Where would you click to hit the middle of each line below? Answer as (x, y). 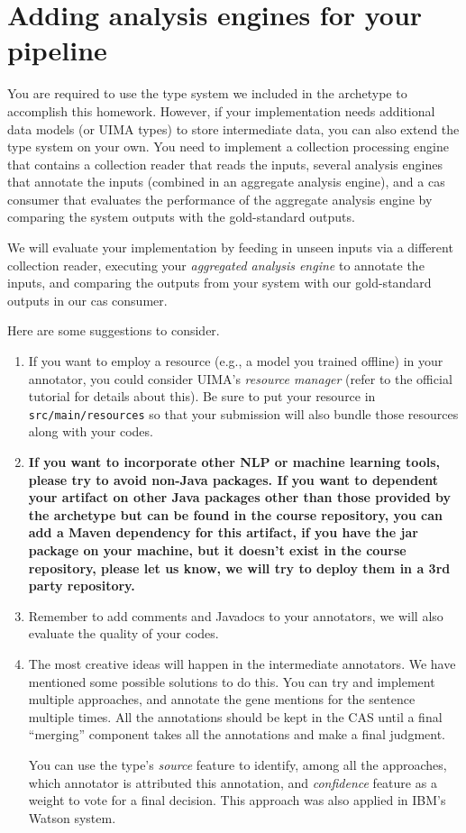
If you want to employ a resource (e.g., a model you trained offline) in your (236, 361)
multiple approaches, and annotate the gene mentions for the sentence (222, 699)
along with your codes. (91, 431)
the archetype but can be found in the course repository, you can (235, 514)
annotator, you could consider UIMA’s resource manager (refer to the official (240, 378)
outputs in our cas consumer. (87, 300)
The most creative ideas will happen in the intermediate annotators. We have (242, 664)
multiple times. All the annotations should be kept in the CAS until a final (235, 716)
